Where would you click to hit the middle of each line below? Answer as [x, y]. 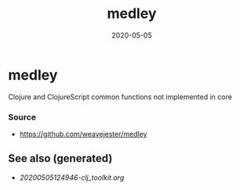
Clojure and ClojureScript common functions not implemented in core [120, 97]
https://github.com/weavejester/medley [83, 134]
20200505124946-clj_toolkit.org [72, 177]
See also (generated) [60, 158]
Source [22, 117]
